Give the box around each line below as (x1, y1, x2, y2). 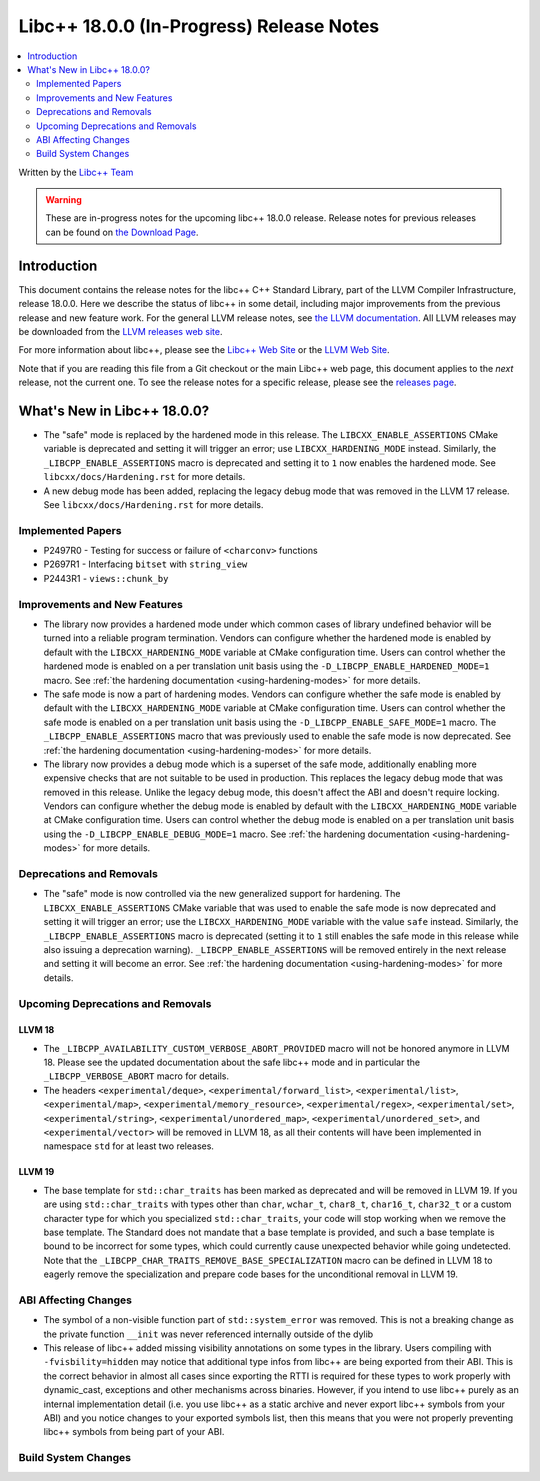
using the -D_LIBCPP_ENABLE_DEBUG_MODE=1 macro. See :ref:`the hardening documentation (43, 828, 430, 840)
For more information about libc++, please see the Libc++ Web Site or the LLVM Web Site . (18, 344, 390, 356)
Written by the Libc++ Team (18, 166, 134, 178)
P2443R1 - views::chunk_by (43, 572, 169, 584)
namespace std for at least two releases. (43, 1140, 215, 1152)
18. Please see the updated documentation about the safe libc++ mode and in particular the (43, 1056, 420, 1069)
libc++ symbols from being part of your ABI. (43, 1426, 225, 1438)
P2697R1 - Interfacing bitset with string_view (43, 558, 248, 570)
